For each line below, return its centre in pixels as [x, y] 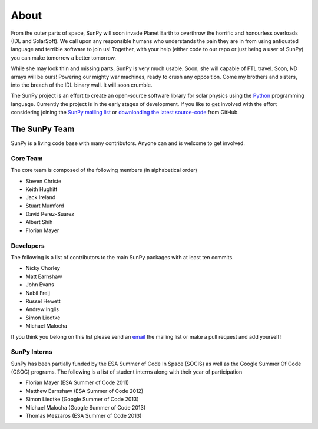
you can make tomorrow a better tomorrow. [64, 57]
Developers [28, 246]
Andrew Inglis [42, 309]
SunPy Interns [32, 352]
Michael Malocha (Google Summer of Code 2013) [86, 407]
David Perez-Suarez [50, 214]
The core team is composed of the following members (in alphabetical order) [104, 170]
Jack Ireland [41, 197]
